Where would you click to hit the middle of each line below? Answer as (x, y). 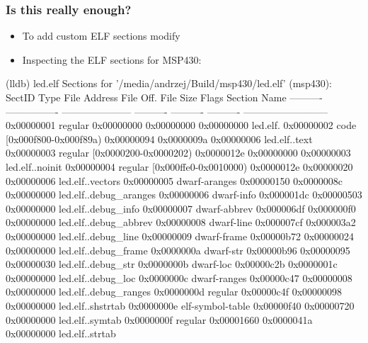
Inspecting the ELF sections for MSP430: (112, 59)
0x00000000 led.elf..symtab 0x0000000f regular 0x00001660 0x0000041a (159, 319)
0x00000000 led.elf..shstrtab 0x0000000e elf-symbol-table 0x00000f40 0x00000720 (180, 305)
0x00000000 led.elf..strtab (61, 333)
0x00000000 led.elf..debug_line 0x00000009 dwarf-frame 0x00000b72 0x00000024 (180, 236)
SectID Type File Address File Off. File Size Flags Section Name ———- (165, 97)
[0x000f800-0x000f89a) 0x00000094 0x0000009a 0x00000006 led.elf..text (159, 139)
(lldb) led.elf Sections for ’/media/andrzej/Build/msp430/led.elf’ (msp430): (169, 83)
